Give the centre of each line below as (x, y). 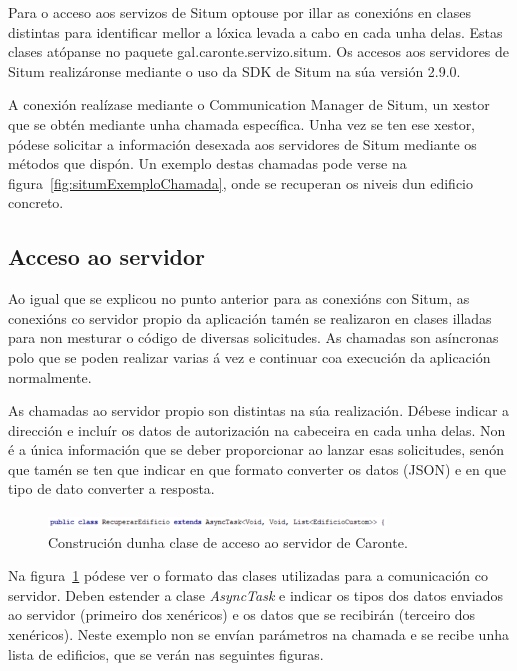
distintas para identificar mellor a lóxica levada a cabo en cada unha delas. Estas (255, 31)
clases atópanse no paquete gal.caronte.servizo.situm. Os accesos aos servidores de (259, 51)
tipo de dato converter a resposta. (111, 488)
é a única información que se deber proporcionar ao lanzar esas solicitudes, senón (256, 449)
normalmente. (50, 376)
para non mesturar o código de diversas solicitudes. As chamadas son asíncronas (253, 337)
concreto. (36, 202)
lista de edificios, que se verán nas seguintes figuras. (166, 653)
